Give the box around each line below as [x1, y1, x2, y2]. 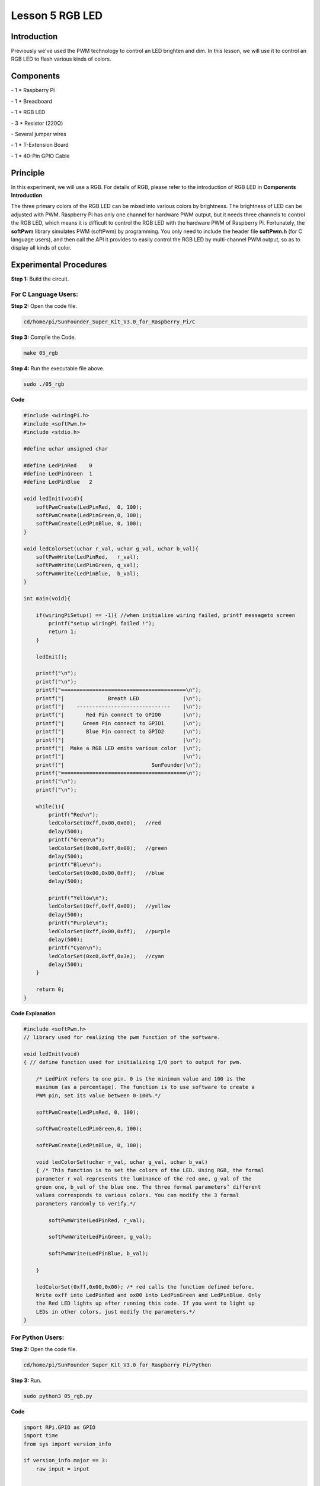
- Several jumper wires [11, 130, 66, 137]
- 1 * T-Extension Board [11, 141, 69, 149]
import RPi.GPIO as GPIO [23, 1424, 96, 1431]
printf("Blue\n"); [48, 861, 102, 868]
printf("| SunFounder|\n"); [36, 761, 202, 768]
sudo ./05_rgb [23, 381, 65, 388]
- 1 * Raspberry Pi [11, 87, 55, 94]
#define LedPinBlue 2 [23, 478, 93, 486]
